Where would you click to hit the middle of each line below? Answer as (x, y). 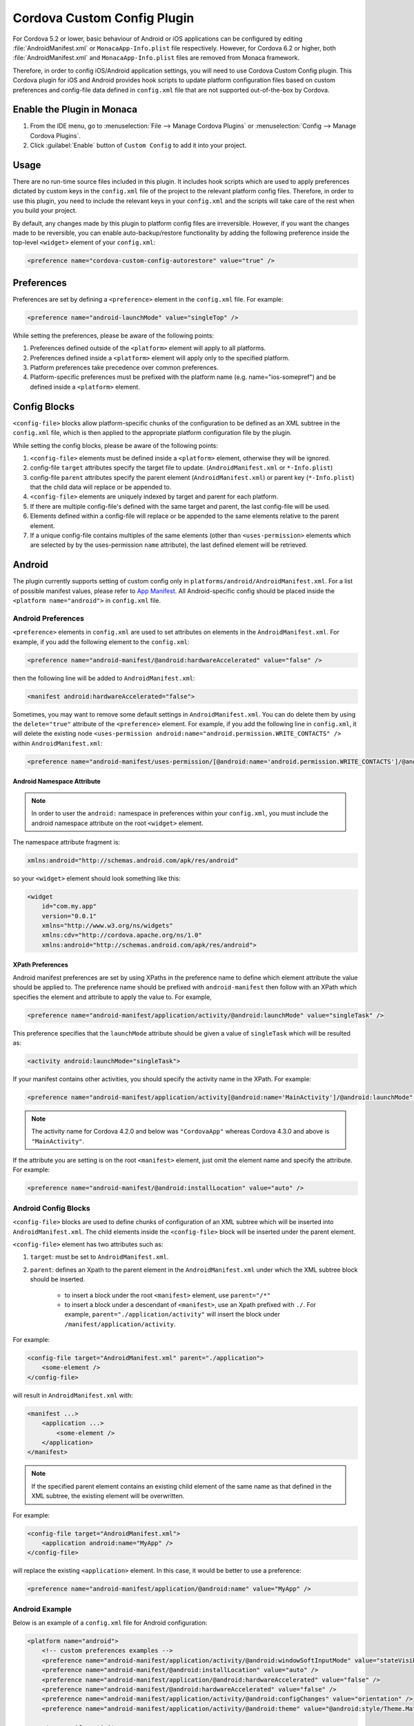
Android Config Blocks (51, 1208)
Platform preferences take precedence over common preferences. (124, 368)
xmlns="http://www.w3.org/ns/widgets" (107, 926)
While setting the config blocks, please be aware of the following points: (116, 445)
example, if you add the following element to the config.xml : (101, 641)
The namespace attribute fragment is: (67, 842)
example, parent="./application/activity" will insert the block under (172, 1315)
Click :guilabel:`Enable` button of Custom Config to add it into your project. (138, 146)
